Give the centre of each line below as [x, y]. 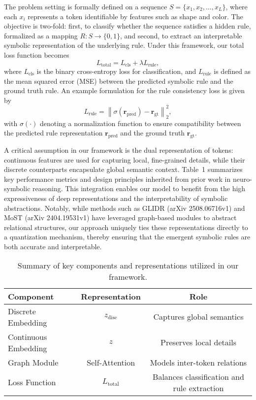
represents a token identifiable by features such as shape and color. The [135, 16]
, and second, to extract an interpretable [181, 35]
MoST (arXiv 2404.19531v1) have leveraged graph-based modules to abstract [120, 217]
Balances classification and [198, 376]
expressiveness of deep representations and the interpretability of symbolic [116, 198]
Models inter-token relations [198, 362]
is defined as [232, 71]
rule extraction [198, 388]
